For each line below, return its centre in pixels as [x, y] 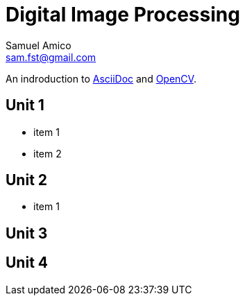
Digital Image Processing [123, 15]
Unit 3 [27, 233]
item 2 [48, 153]
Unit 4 [27, 263]
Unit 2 [27, 180]
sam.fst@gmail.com [51, 57]
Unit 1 [25, 105]
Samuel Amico [39, 45]
